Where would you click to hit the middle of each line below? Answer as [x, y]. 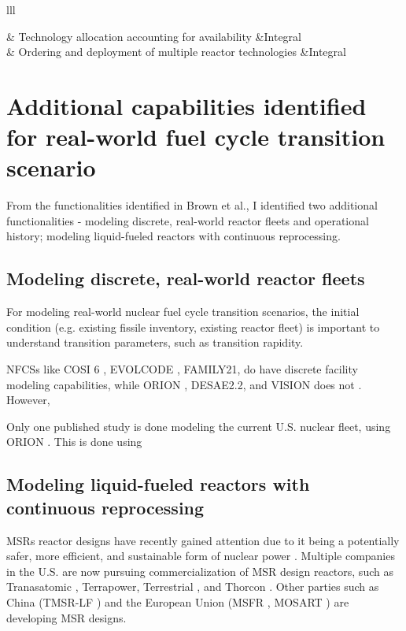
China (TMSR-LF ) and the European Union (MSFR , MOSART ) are [178, 601]
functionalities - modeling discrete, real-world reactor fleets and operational [188, 220]
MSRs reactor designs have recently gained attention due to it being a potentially [203, 540]
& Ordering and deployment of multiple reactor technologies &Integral [176, 52]
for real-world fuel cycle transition [196, 137]
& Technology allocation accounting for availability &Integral [154, 36]
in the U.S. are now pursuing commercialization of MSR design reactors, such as [200, 571]
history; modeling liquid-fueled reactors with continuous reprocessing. [173, 236]
